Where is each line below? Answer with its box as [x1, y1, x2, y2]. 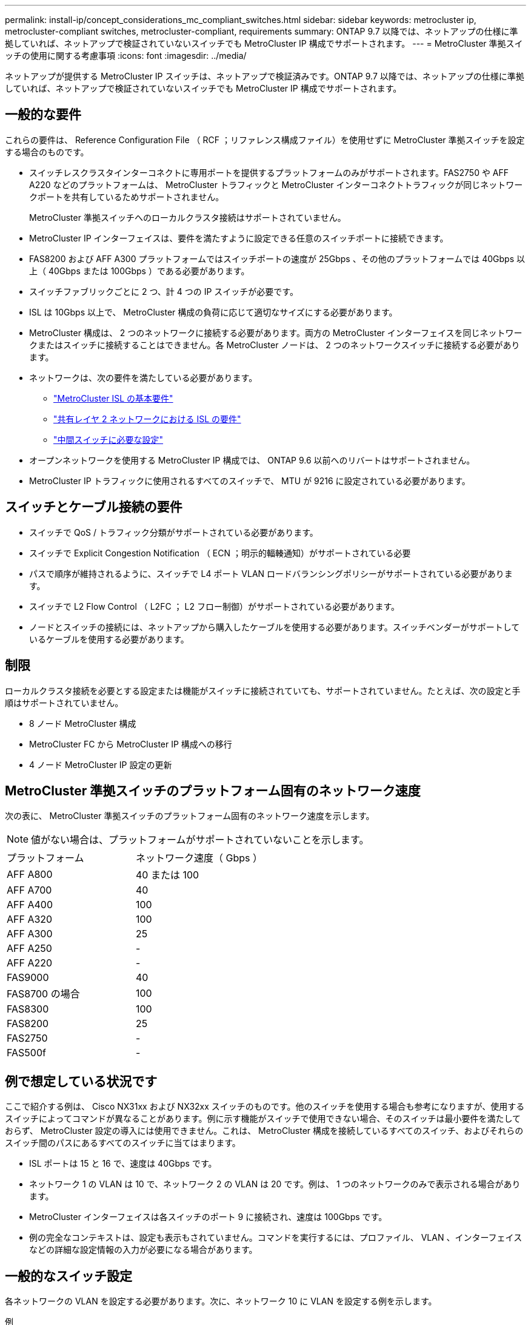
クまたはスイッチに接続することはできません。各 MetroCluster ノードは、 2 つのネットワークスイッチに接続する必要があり [29, 339, 520, 350]
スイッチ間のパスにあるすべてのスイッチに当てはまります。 [5, 1138, 241, 1148]
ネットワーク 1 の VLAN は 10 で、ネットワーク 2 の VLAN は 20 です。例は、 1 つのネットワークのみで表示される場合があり [29, 1179, 521, 1190]
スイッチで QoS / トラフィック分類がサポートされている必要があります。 [29, 527, 318, 538]
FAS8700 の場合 [7, 988, 80, 1000]
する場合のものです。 [5, 146, 89, 157]
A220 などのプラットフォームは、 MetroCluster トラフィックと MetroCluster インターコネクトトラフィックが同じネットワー [29, 179, 523, 190]
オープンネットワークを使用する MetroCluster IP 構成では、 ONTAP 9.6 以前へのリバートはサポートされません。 [29, 454, 475, 465]
